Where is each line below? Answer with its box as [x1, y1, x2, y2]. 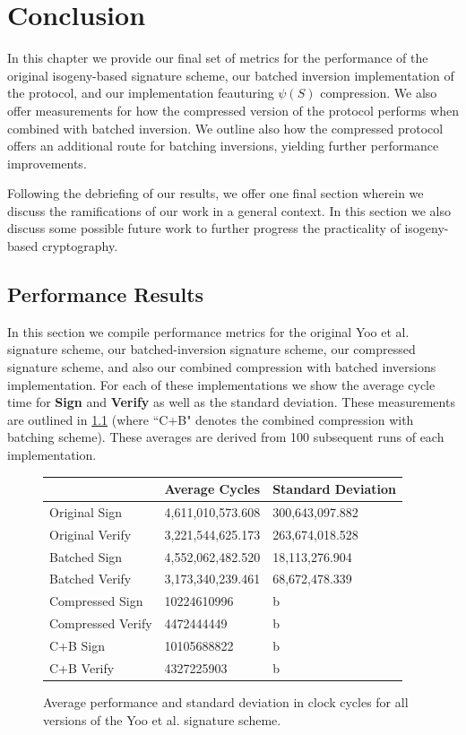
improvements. [7, 153, 87, 172]
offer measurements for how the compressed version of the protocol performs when [7, 100, 459, 119]
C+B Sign [49, 636, 106, 655]
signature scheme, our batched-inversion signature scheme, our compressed [7, 340, 416, 359]
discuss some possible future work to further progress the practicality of [7, 219, 401, 238]
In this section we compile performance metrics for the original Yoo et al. [7, 322, 410, 341]
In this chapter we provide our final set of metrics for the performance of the [7, 48, 428, 67]
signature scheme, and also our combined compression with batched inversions [7, 358, 436, 376]
